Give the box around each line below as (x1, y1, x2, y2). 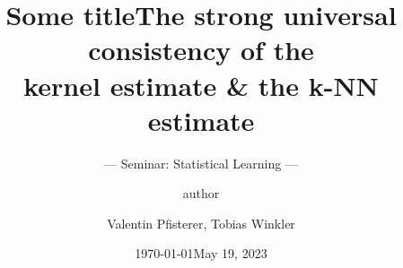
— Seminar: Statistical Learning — (104, 153, 298, 172)
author (182, 184, 220, 203)
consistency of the (88, 31, 314, 68)
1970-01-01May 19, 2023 (135, 244, 267, 263)
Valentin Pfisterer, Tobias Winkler (107, 213, 295, 232)
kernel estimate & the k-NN (23, 66, 379, 103)
